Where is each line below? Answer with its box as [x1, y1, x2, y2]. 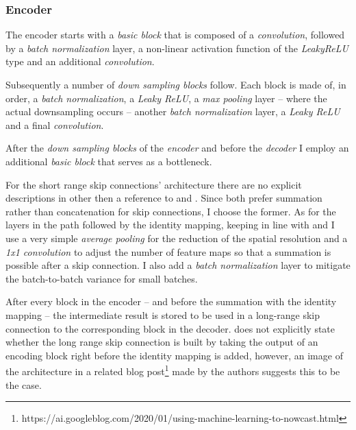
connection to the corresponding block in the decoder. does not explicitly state [5, 321, 335, 335]
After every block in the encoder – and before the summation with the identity [5, 294, 337, 309]
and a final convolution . [5, 117, 104, 132]
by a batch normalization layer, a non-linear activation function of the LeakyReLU [5, 40, 348, 55]
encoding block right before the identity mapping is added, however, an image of [5, 348, 343, 362]
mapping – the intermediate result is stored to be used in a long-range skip [5, 307, 320, 322]
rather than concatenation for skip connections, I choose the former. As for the [5, 204, 336, 218]
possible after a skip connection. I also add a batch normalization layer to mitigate [5, 258, 351, 272]
